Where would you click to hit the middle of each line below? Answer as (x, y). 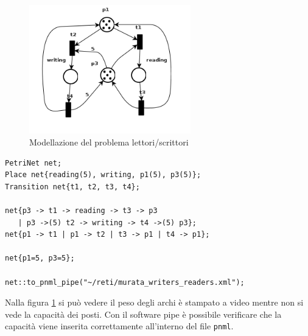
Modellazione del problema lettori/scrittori (109, 142)
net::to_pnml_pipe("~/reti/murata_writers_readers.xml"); (125, 282)
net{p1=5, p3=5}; (40, 258)
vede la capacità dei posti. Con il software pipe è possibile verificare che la (143, 314)
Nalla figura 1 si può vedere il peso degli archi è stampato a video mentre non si (154, 302)
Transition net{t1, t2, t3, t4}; (72, 187)
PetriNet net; (33, 163)
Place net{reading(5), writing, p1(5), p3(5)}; (103, 175)
